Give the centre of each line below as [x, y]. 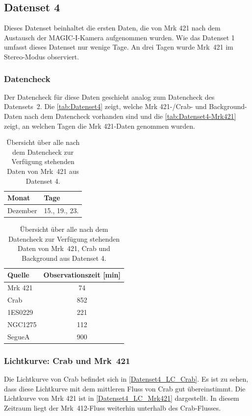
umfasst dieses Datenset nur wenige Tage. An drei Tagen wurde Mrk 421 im [119, 47]
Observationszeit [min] [82, 275]
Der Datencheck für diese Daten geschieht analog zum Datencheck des [109, 97]
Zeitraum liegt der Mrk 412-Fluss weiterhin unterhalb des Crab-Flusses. [113, 407]
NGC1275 [22, 324]
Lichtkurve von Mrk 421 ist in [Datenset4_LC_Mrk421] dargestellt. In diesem [122, 398]
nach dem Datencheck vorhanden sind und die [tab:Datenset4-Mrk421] [130, 116]
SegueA [19, 336]
